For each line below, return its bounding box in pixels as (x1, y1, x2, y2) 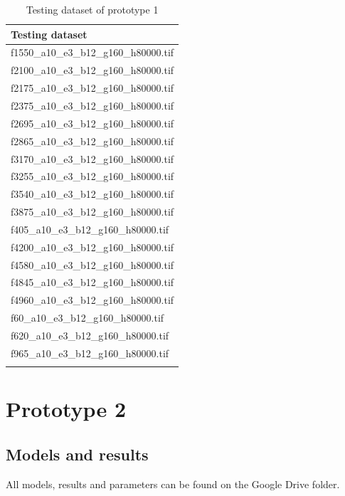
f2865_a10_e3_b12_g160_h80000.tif (11, 133, 174, 148)
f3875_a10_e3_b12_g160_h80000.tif (11, 204, 174, 219)
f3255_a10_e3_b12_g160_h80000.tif (11, 169, 174, 184)
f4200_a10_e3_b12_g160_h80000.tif (11, 239, 174, 254)
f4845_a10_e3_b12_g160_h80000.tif (11, 275, 174, 290)
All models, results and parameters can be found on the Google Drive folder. (6, 476, 340, 491)
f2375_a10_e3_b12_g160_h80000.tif (11, 97, 174, 112)
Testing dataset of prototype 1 (26, 2, 159, 16)
